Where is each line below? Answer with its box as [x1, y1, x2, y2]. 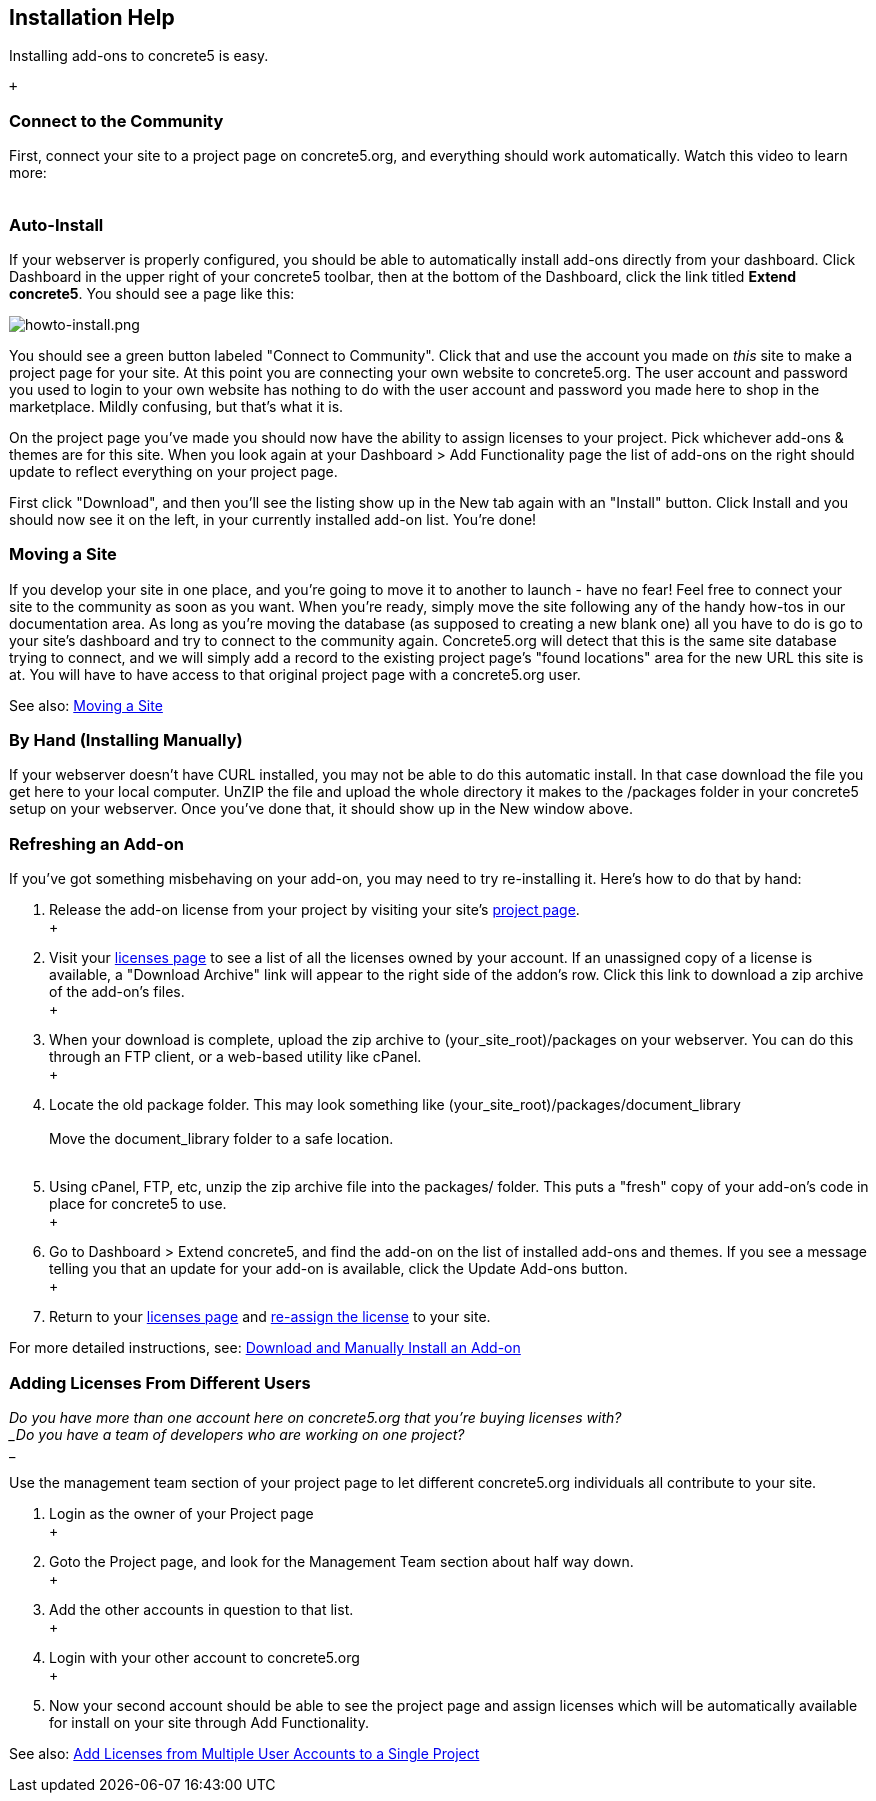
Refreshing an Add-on [9, 833, 184, 854]
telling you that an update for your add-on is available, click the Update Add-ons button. [49, 1260, 628, 1278]
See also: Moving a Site [9, 696, 163, 714]
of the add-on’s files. [49, 983, 185, 1001]
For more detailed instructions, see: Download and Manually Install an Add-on [9, 1339, 521, 1357]
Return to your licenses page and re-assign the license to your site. [49, 1308, 491, 1326]
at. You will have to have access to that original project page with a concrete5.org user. [9, 665, 581, 683]
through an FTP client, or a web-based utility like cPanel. [49, 1048, 422, 1066]
